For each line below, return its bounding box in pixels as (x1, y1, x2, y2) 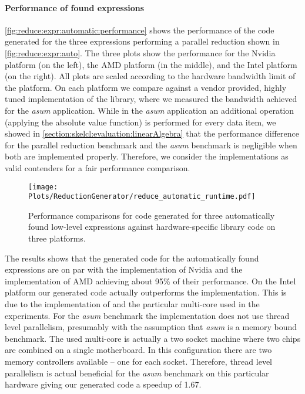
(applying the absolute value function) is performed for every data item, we (5, 116, 276, 128)
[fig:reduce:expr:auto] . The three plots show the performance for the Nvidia (5, 46, 276, 59)
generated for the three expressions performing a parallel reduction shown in (5, 35, 280, 47)
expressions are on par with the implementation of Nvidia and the (5, 263, 243, 276)
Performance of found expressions (5, 1, 145, 13)
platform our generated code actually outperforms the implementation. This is (5, 286, 287, 298)
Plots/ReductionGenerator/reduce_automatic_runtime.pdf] (28, 192, 256, 201)
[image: (28, 182, 58, 191)
